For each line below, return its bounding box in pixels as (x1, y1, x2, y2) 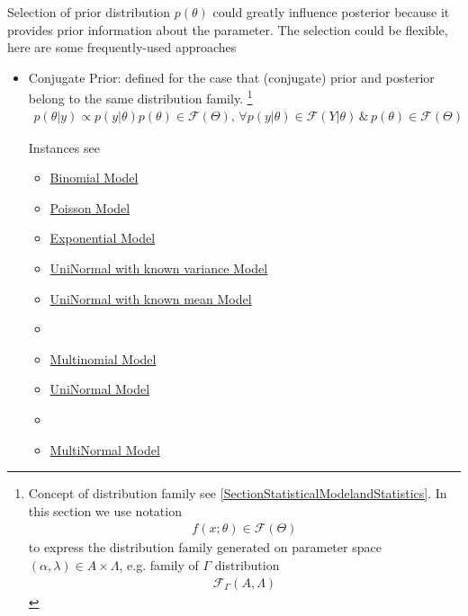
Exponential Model (49, 228, 156, 247)
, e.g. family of (119, 556, 199, 574)
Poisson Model (49, 198, 130, 217)
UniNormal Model (49, 379, 150, 398)
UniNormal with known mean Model (49, 289, 252, 308)
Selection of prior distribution (7, 3, 171, 21)
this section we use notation (28, 501, 182, 520)
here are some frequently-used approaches (7, 38, 237, 57)
